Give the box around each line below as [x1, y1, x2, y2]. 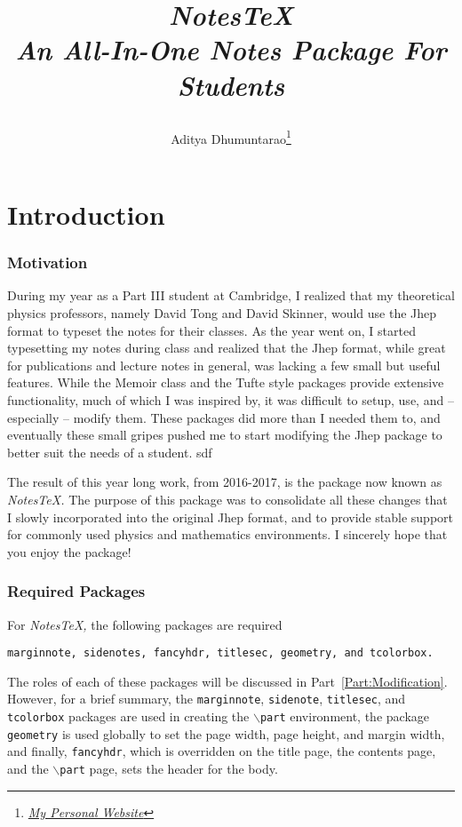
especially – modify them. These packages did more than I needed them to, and [7, 408, 441, 426]
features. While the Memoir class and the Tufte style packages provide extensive [7, 373, 444, 392]
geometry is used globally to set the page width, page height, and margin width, [7, 724, 445, 743]
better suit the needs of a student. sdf [7, 442, 212, 461]
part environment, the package [259, 707, 429, 726]
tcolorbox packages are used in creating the [7, 707, 250, 726]
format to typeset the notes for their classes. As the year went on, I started [7, 321, 416, 339]
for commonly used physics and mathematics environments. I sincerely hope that [7, 525, 448, 544]
